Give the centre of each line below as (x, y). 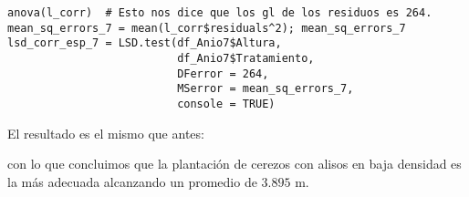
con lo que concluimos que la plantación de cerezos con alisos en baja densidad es (234, 164)
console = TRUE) (226, 104)
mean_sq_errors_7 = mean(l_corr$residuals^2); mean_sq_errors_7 (207, 28)
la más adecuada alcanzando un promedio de (132, 181)
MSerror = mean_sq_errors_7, (266, 89)
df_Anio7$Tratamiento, (246, 58)
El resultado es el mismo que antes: (106, 133)
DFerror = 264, (223, 73)
